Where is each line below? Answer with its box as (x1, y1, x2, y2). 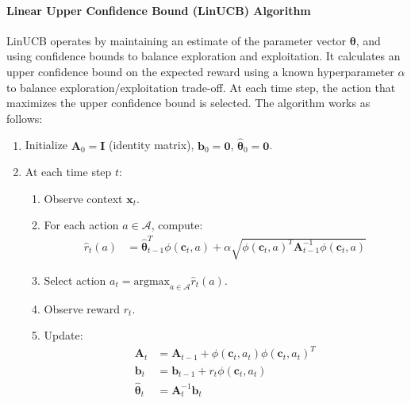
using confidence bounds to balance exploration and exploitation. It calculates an (6, 48, 401, 64)
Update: (44, 327, 83, 344)
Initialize (25, 136, 68, 153)
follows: (6, 109, 43, 126)
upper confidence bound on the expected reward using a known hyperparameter (6, 63, 394, 79)
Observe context (44, 190, 123, 206)
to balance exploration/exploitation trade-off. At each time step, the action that (6, 79, 396, 95)
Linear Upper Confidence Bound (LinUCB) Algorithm (6, 2, 311, 18)
